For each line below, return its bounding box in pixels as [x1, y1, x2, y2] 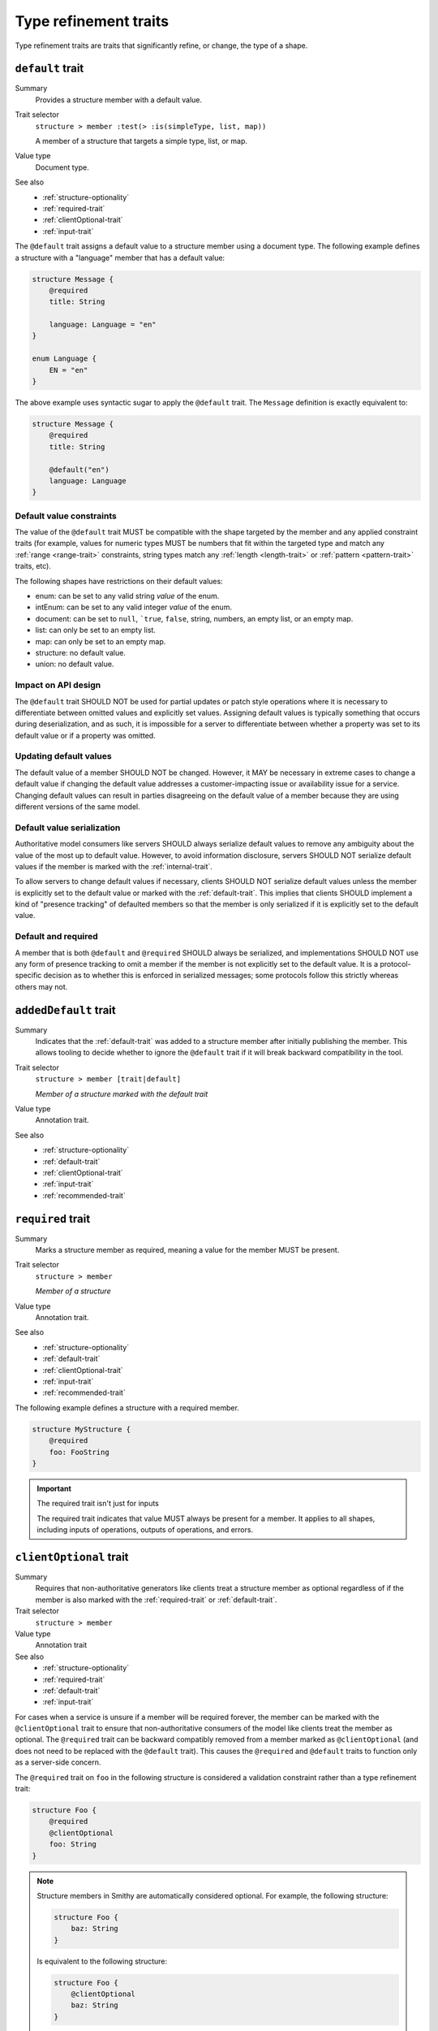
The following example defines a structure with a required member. [15, 1402, 239, 1413]
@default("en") [49, 465, 109, 474]
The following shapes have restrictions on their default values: [15, 576, 223, 586]
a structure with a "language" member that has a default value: [15, 253, 225, 262]
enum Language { [32, 354, 97, 363]
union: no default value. [35, 659, 114, 669]
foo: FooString [49, 1447, 109, 1457]
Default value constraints [15, 510, 117, 522]
